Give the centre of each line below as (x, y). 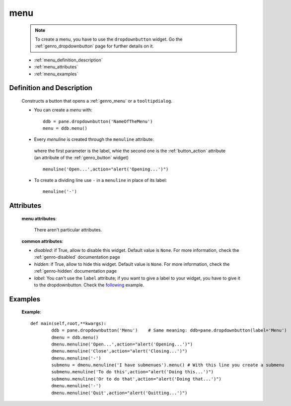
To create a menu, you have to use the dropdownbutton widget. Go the (109, 39)
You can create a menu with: (63, 110)
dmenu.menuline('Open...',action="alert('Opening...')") (122, 344)
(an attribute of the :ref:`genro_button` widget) (81, 158)
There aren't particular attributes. (68, 230)
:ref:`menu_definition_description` (68, 60)
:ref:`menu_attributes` (56, 67)
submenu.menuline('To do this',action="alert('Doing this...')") (133, 372)
